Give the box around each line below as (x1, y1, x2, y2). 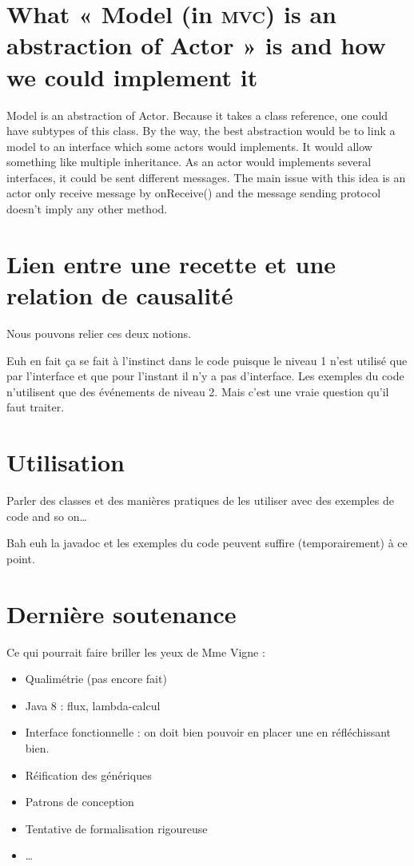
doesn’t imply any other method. (6, 201, 168, 217)
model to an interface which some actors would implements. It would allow (6, 137, 372, 154)
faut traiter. (6, 399, 65, 415)
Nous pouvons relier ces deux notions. (6, 324, 191, 341)
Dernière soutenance (6, 597, 237, 630)
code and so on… (6, 507, 87, 524)
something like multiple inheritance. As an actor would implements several (6, 153, 372, 170)
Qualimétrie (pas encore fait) (25, 670, 167, 687)
